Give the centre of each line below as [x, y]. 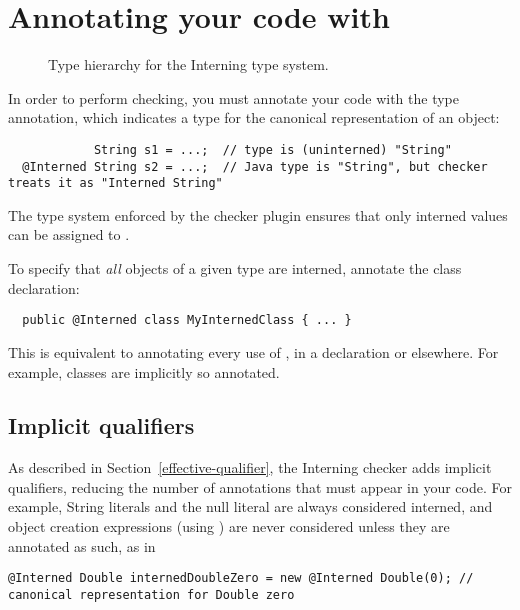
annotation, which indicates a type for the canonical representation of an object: [254, 117]
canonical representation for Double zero [151, 594]
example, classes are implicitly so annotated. [144, 371]
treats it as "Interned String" [115, 183]
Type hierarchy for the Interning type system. [188, 64]
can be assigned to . [69, 234]
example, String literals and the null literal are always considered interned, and [250, 506]
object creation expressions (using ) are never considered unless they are [229, 526]
